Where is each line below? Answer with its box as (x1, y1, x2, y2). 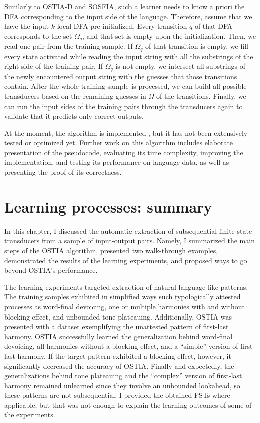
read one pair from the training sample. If (4, 41, 133, 51)
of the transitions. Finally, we (156, 90, 246, 101)
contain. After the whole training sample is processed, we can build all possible (4, 81, 247, 91)
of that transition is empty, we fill (145, 41, 248, 51)
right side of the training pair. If (4, 61, 103, 71)
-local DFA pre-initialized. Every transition (55, 21, 187, 31)
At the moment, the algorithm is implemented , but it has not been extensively (4, 127, 248, 138)
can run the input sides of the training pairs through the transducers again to (4, 100, 243, 111)
